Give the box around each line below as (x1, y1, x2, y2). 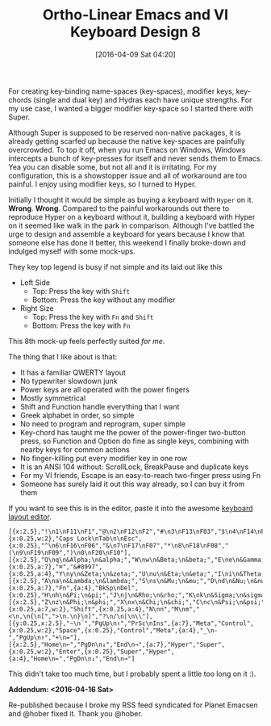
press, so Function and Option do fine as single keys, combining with (19, 436, 249, 446)
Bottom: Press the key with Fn (31, 321, 131, 330)
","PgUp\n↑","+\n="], (8, 633, 81, 641)
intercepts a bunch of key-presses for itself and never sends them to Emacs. (8, 153, 263, 163)
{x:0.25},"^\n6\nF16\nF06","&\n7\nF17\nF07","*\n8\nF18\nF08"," (8, 541, 229, 550)
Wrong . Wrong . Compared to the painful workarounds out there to (8, 204, 230, 213)
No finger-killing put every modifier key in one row (19, 453, 188, 463)
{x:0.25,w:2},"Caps (8, 535, 74, 543)
